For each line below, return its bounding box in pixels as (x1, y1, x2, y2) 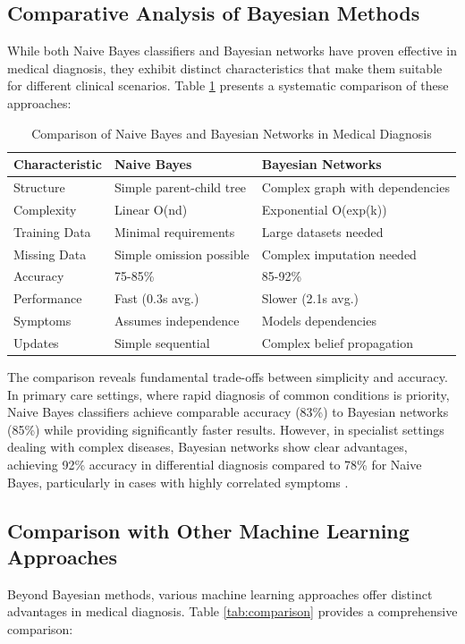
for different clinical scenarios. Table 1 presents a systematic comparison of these (7, 76, 449, 95)
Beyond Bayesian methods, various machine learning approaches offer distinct (7, 584, 433, 603)
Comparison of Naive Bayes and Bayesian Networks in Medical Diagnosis (31, 123, 432, 142)
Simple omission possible (114, 244, 249, 263)
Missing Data (13, 244, 87, 263)
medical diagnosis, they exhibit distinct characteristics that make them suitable (7, 58, 443, 77)
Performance (13, 289, 82, 308)
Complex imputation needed (261, 244, 417, 263)
